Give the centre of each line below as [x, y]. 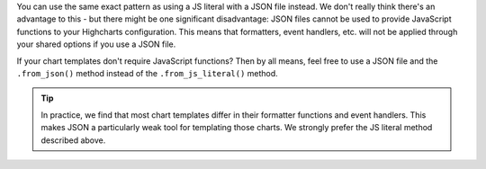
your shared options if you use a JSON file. [96, 44]
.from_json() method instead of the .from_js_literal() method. [147, 73]
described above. [73, 140]
